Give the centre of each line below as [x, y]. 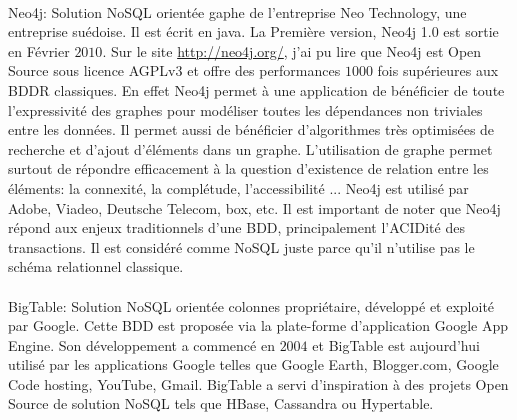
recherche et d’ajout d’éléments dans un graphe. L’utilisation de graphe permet [250, 148]
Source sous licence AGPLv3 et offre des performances [174, 70]
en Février [39, 50]
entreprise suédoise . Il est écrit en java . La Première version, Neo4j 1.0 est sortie [253, 31]
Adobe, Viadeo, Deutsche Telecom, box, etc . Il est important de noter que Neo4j [254, 207]
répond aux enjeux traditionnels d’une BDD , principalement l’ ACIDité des [236, 227]
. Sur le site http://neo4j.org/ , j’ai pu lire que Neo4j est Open [292, 50]
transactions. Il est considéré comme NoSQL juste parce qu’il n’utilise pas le [241, 246]
